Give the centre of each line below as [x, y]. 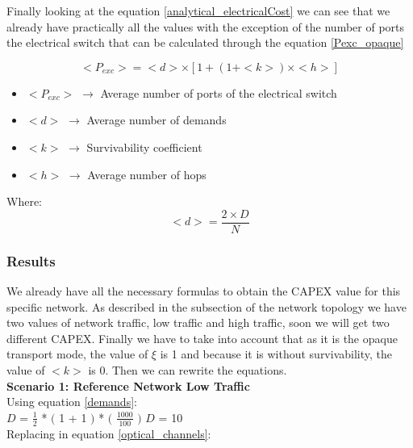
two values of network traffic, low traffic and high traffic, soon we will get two [198, 322]
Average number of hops [147, 174]
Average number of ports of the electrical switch [219, 92]
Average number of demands [156, 120]
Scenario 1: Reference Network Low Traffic [128, 385]
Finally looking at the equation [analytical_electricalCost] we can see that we [198, 10]
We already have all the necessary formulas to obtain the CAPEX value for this [204, 291]
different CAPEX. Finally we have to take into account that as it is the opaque [202, 338]
